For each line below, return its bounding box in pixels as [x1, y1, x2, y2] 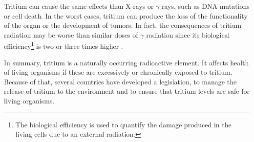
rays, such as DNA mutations [162, 1, 250, 11]
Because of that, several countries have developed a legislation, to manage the [4, 76, 237, 86]
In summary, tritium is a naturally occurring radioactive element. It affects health [4, 57, 249, 67]
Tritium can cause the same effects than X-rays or [4, 1, 154, 11]
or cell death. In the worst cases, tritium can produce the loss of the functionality [4, 10, 248, 20]
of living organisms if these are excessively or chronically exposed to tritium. [4, 67, 233, 77]
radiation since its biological [146, 29, 230, 40]
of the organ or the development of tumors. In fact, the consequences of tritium [4, 20, 242, 30]
